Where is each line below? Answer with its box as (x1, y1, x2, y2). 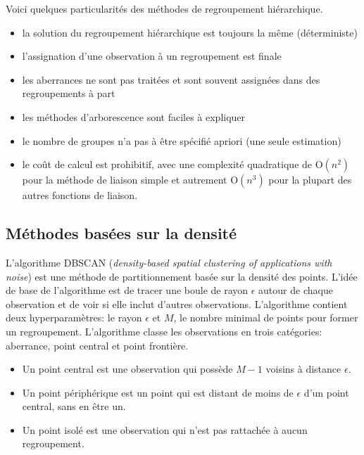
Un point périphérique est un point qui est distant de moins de (22, 385, 294, 399)
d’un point (303, 385, 349, 399)
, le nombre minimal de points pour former (173, 310, 358, 325)
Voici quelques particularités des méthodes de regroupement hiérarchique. (6, 1, 323, 15)
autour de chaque (258, 283, 333, 297)
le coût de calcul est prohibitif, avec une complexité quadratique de (22, 157, 313, 172)
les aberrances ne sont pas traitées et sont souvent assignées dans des (22, 72, 320, 86)
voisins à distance (265, 361, 341, 376)
